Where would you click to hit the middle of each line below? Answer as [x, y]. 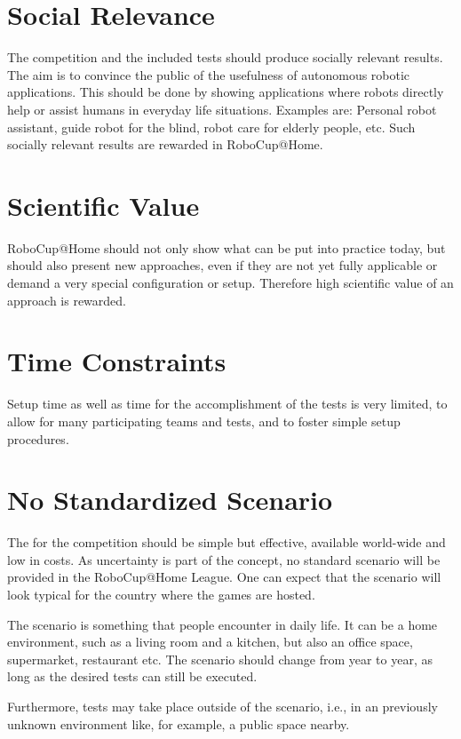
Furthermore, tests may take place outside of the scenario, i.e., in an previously [223, 706]
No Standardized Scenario [170, 500]
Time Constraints [117, 361]
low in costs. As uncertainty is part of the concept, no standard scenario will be [224, 559]
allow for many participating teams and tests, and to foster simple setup [204, 421]
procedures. [38, 438]
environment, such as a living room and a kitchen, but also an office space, [210, 642]
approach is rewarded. [67, 300]
